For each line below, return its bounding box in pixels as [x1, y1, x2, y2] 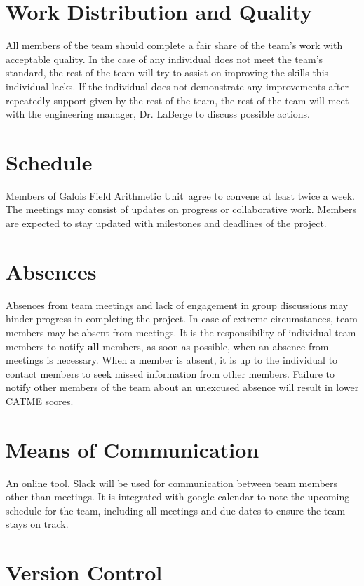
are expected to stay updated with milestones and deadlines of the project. [6, 216, 327, 230]
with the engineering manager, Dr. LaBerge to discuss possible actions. [6, 107, 311, 121]
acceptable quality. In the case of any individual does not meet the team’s [6, 51, 323, 66]
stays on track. [6, 517, 69, 531]
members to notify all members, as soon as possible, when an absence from [6, 339, 329, 353]
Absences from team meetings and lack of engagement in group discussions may [6, 297, 349, 312]
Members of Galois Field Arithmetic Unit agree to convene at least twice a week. [6, 188, 355, 203]
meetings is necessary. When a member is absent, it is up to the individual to [6, 353, 338, 367]
